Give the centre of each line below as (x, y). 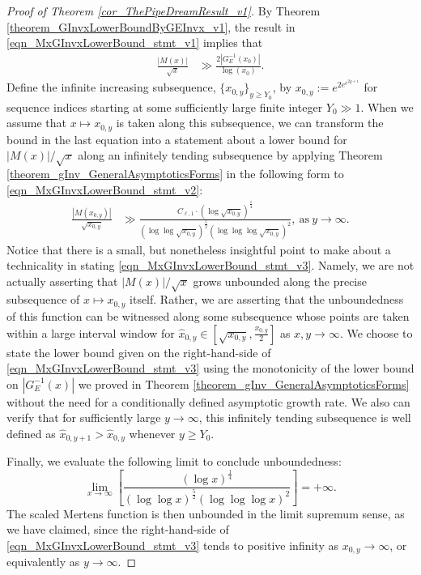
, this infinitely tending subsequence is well (305, 417)
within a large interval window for (91, 332)
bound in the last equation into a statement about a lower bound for (177, 139)
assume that (37, 123)
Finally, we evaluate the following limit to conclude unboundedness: (174, 461)
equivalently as (43, 562)
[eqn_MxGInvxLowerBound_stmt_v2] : (105, 189)
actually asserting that (62, 281)
